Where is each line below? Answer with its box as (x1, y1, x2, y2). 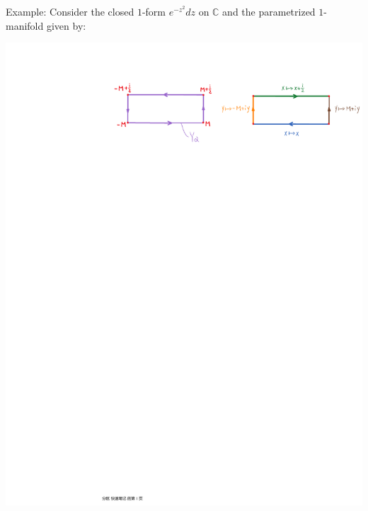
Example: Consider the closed (6, 4, 134, 18)
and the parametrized (222, 4, 316, 18)
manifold (6, 18, 44, 33)
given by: (46, 18, 86, 33)
